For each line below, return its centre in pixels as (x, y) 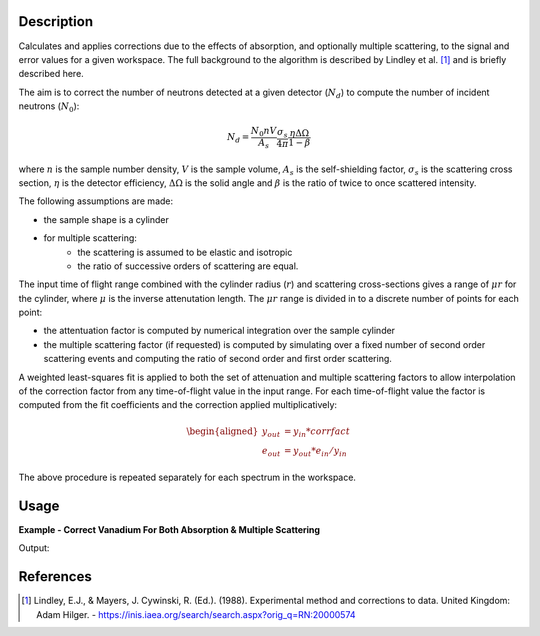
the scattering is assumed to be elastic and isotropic (185, 252)
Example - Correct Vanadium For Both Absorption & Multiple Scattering (169, 529)
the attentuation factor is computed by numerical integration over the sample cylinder (219, 331)
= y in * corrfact (316, 432)
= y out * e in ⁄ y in (315, 452)
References (55, 576)
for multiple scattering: (90, 238)
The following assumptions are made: (96, 201)
